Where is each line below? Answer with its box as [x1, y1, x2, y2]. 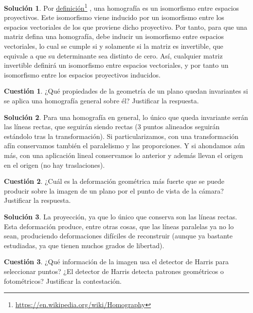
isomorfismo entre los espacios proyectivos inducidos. [4, 69, 161, 79]
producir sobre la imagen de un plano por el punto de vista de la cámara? [4, 185, 224, 196]
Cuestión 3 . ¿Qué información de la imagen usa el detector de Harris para [4, 256, 229, 267]
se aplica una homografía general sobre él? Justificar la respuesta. [4, 96, 199, 105]
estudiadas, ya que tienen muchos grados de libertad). [4, 240, 164, 250]
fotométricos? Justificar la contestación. [4, 275, 122, 286]
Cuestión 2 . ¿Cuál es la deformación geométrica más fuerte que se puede [4, 176, 224, 186]
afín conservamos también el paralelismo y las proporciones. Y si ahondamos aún [4, 140, 245, 151]
